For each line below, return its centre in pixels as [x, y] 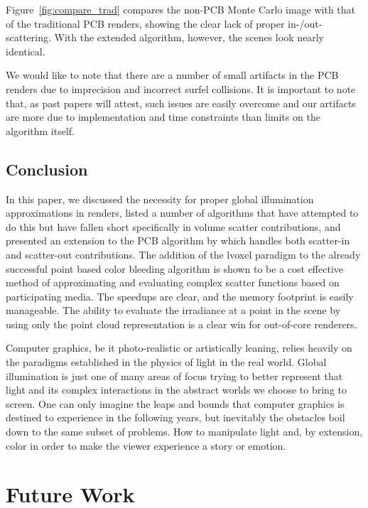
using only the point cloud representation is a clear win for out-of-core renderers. [182, 324]
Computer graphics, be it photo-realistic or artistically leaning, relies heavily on [179, 348]
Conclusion [47, 169]
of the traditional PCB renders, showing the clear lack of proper [145, 23]
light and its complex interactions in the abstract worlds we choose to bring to [177, 390]
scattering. [28, 37]
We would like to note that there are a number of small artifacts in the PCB [172, 75]
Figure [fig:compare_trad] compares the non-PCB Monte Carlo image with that [181, 9]
